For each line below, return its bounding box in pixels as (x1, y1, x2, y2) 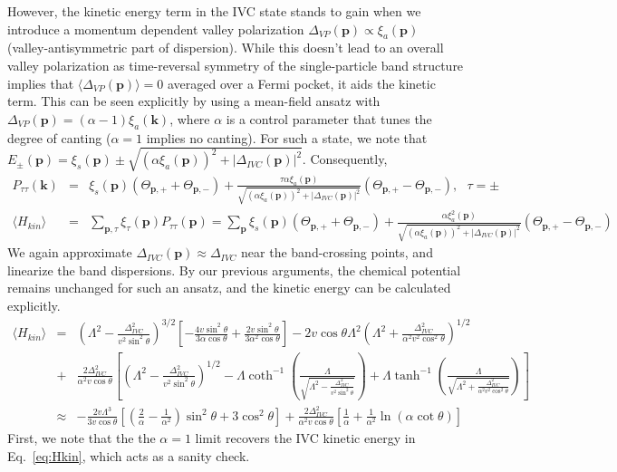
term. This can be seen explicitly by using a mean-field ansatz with (7, 92, 381, 111)
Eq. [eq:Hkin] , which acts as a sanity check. (7, 446, 250, 465)
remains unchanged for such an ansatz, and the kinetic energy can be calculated (7, 278, 451, 297)
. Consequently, (302, 149, 388, 169)
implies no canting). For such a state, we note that (146, 128, 428, 147)
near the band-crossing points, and (241, 243, 433, 262)
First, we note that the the (7, 428, 156, 447)
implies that (7, 73, 74, 92)
